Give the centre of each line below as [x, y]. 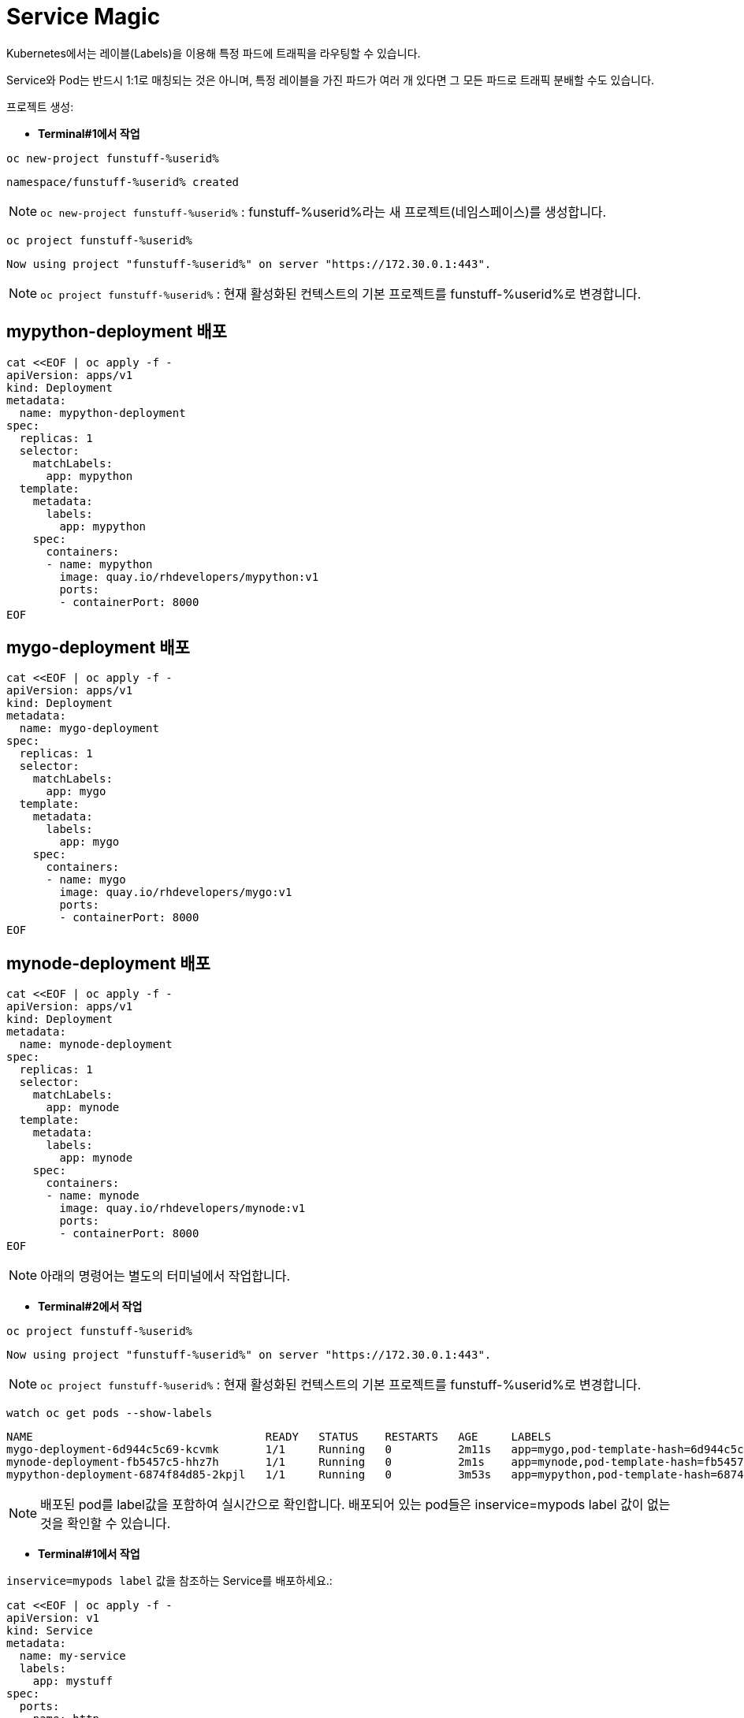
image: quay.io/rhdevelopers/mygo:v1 [176, 892]
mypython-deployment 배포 [117, 332]
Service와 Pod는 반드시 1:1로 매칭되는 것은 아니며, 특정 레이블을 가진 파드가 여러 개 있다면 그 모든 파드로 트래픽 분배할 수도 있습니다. [331, 80]
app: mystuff [73, 1681]
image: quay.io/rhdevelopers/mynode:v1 [182, 1209]
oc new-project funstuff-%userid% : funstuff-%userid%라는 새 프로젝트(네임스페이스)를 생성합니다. [324, 212]
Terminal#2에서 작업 [90, 1307]
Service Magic [84, 17]
